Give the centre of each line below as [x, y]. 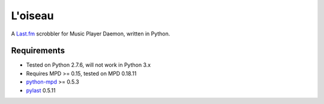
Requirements [38, 51]
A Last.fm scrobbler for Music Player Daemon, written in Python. [91, 34]
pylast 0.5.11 [41, 90]
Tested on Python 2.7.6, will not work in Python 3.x [88, 65]
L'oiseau [32, 16]
